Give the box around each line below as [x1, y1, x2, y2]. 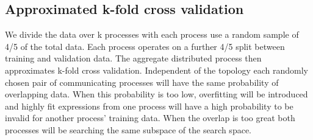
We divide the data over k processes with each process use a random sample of [5, 28, 299, 41]
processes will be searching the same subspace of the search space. [5, 123, 251, 136]
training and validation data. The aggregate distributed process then [5, 52, 262, 65]
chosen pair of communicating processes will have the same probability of [5, 75, 279, 88]
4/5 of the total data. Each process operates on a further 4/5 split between [5, 40, 285, 52]
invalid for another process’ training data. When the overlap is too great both [5, 111, 295, 124]
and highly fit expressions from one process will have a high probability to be [5, 99, 293, 112]
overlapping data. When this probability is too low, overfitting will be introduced [5, 88, 308, 100]
